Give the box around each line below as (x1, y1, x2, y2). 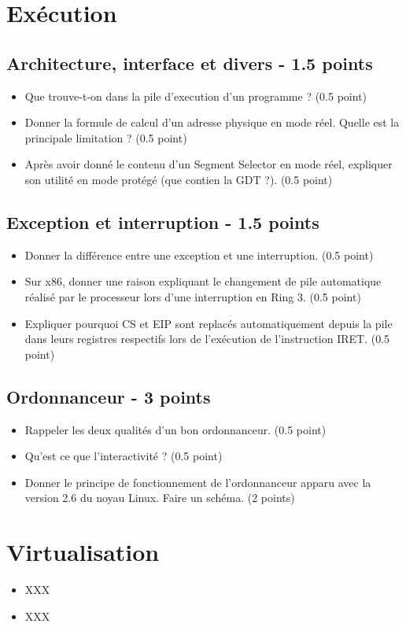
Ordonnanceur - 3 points (6, 384, 211, 408)
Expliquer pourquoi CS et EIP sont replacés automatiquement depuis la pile (24, 315, 393, 331)
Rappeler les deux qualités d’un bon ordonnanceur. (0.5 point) (24, 421, 327, 437)
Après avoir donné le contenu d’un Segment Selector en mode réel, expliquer (24, 156, 393, 172)
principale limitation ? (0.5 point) (24, 129, 187, 146)
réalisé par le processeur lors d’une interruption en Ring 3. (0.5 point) (24, 288, 361, 304)
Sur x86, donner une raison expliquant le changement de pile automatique (24, 273, 382, 290)
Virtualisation (6, 536, 160, 568)
